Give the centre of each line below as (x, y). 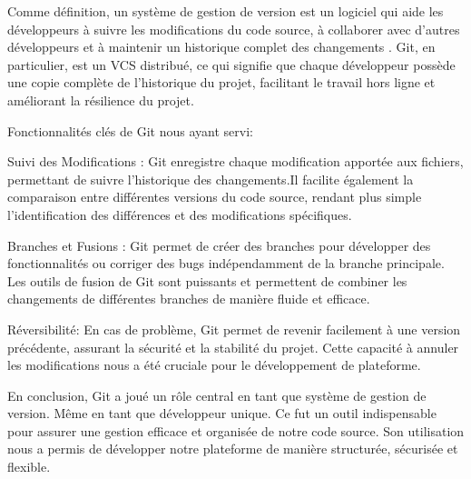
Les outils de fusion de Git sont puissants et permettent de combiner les (207, 280)
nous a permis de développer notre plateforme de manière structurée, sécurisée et (233, 449)
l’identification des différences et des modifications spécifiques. (180, 214)
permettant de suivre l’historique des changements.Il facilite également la (211, 179)
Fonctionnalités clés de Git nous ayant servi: (130, 130)
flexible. (29, 467)
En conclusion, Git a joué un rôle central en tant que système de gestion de (217, 395)
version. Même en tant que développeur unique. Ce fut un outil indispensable (222, 413)
